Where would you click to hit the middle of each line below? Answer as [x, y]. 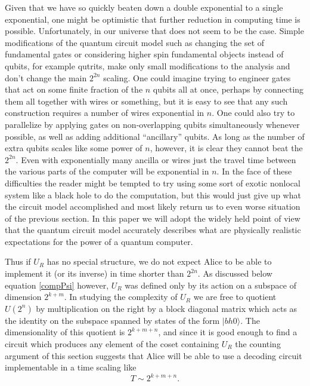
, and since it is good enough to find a [228, 332]
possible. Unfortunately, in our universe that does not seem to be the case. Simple [154, 31]
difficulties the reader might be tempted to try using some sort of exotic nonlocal [153, 183]
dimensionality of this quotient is [65, 332]
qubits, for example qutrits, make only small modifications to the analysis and [148, 65]
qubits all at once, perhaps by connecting [228, 89]
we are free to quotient [235, 297]
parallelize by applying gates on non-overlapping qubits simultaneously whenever [152, 124]
